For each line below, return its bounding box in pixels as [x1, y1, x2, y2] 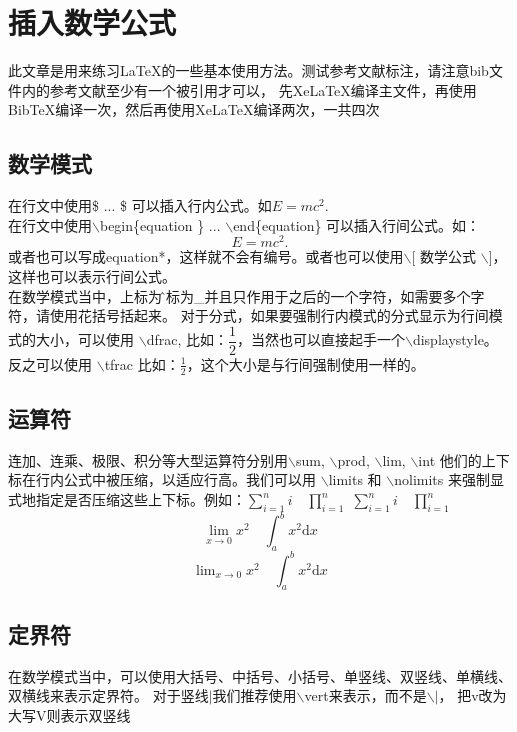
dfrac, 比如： [146, 329, 228, 350]
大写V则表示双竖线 [8, 704, 131, 725]
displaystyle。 [412, 329, 498, 350]
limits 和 [328, 469, 382, 490]
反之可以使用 [8, 353, 92, 374]
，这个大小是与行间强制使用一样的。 [186, 353, 425, 374]
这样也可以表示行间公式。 [8, 265, 176, 286]
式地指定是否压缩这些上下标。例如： [8, 489, 246, 510]
